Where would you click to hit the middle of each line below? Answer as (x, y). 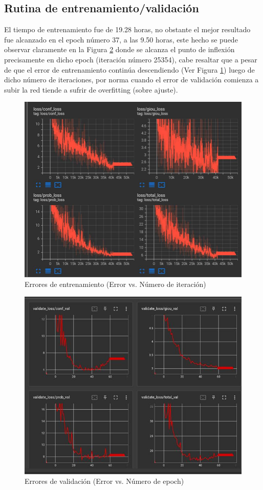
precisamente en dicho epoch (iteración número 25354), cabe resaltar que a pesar (131, 59)
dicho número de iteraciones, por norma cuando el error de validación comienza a (131, 80)
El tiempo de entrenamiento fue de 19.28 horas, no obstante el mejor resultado (127, 29)
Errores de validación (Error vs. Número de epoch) (104, 481)
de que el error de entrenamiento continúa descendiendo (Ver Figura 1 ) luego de (129, 69)
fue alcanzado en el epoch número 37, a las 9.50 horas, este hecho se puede (121, 39)
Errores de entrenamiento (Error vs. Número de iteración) (115, 284)
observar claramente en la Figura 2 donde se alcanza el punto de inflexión (119, 49)
